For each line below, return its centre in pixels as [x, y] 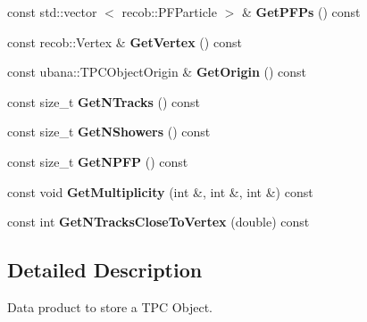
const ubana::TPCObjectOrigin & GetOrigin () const [157, 72]
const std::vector [52, 12]
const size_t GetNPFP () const [98, 161]
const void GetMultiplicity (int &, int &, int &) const [160, 191]
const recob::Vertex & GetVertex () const [125, 41]
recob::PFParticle [169, 12]
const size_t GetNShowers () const [109, 132]
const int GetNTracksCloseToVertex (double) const [158, 222]
